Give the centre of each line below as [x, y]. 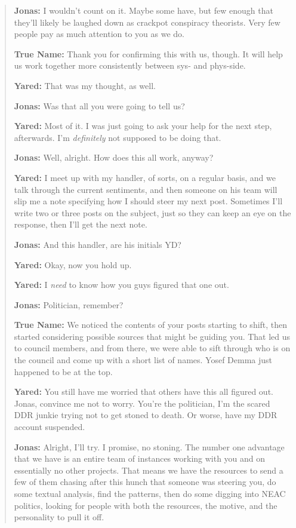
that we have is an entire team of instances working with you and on [140, 458]
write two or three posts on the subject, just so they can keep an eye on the [152, 212]
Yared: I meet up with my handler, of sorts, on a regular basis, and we [145, 177]
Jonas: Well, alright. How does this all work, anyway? [114, 157]
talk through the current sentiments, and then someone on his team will [146, 189]
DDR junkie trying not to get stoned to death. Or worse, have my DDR [146, 415]
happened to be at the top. [63, 371]
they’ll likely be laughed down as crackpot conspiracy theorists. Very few [147, 22]
